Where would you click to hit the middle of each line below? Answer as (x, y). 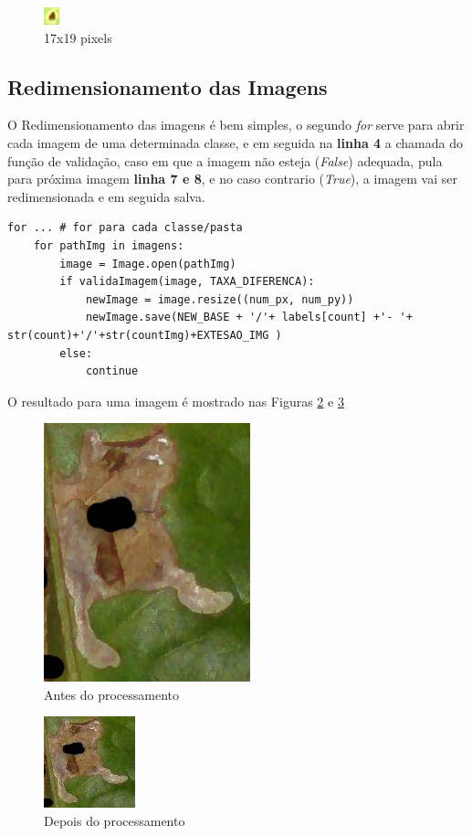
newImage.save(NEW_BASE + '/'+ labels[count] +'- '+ (249, 317)
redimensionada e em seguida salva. (106, 196)
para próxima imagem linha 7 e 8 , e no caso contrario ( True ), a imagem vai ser (232, 179)
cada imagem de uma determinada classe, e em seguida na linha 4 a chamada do (235, 142)
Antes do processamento (112, 694)
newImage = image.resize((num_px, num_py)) (220, 299)
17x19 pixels (78, 37)
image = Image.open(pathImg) (148, 264)
